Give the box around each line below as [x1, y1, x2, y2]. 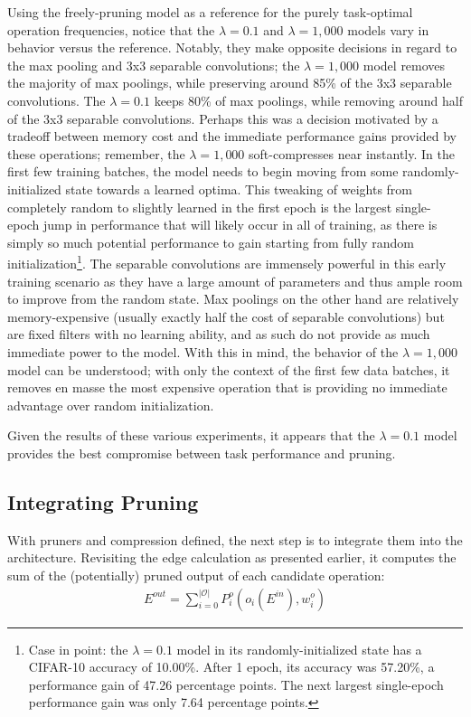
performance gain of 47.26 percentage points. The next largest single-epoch [28, 675, 444, 693]
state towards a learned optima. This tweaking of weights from [65, 179, 413, 198]
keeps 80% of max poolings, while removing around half [154, 90, 463, 109]
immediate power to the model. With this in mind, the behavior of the [7, 342, 399, 361]
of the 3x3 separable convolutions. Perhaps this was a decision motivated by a [7, 108, 438, 127]
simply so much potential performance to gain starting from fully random [7, 232, 415, 251]
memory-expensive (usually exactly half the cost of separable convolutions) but [7, 307, 445, 325]
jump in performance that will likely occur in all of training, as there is [43, 215, 438, 234]
